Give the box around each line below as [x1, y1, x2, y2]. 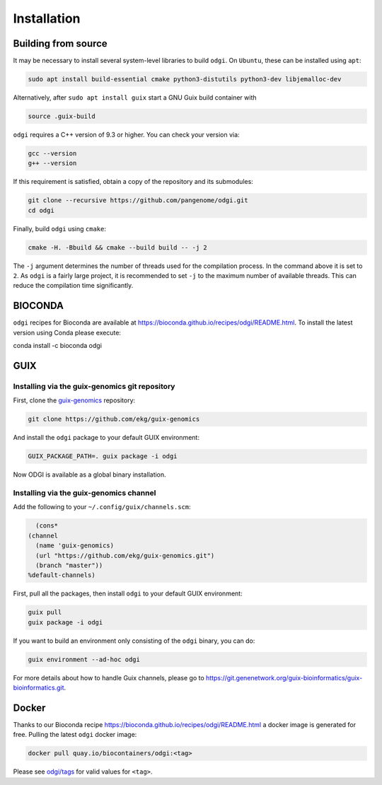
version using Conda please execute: [13, 328, 122, 337]
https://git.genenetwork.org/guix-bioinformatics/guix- [205, 673, 363, 682]
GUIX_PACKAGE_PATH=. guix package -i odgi [28, 453, 178, 460]
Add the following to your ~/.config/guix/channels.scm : [13, 503, 191, 511]
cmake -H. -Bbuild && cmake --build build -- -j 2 [28, 243, 208, 251]
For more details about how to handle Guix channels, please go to [13, 673, 204, 682]
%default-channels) [28, 571, 95, 579]
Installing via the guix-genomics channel [13, 488, 156, 498]
